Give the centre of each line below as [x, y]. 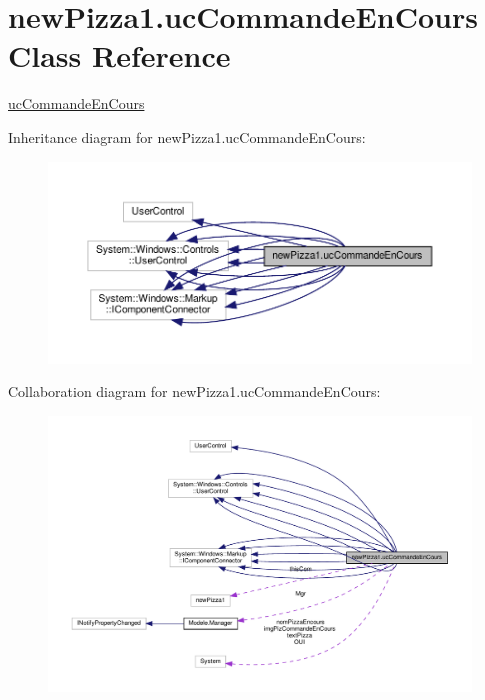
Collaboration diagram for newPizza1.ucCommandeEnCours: [194, 391]
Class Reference [119, 55]
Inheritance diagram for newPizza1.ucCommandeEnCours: [187, 136]
